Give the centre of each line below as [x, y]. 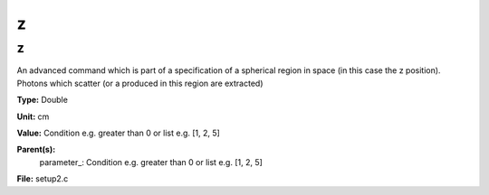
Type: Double [42, 100]
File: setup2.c [43, 179]
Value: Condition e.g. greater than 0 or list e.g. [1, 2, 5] [119, 133]
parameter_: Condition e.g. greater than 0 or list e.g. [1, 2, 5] [151, 162]
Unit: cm [33, 116]
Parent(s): [36, 150]
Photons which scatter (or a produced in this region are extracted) [140, 83]
